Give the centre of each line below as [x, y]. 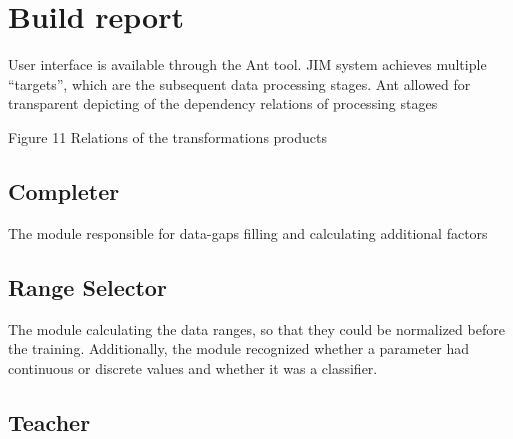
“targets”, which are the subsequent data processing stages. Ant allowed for [239, 83]
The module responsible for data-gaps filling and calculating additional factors [248, 232]
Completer [64, 190]
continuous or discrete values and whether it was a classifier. [193, 367]
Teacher [49, 421]
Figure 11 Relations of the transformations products [167, 136]
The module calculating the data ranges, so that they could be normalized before [256, 328]
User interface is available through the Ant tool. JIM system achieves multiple [247, 64]
